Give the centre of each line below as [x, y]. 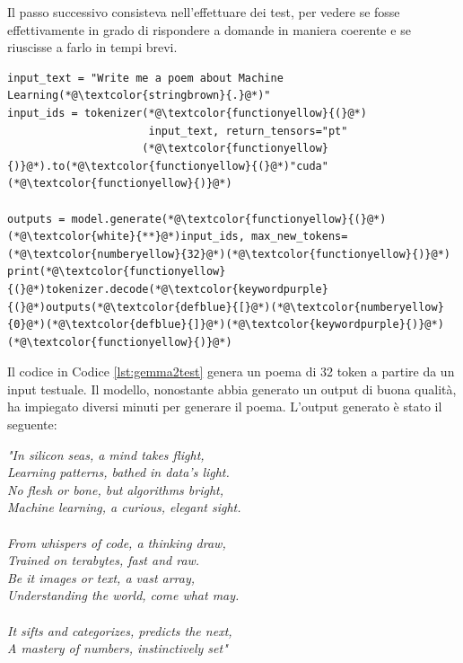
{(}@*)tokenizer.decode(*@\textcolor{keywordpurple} [168, 289]
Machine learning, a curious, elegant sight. [124, 507]
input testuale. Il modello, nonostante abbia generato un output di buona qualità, [232, 389]
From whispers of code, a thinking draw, [117, 542]
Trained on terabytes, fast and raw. [104, 560]
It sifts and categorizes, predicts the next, [120, 630]
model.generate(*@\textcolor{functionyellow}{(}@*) [229, 219]
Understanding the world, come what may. [123, 595]
